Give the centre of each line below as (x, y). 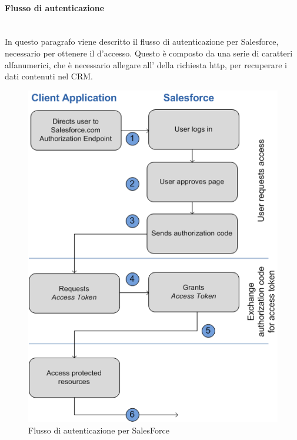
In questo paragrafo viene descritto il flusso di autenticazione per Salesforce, (142, 41)
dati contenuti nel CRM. (49, 76)
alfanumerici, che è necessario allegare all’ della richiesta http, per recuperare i (146, 64)
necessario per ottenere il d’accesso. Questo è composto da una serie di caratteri (149, 53)
